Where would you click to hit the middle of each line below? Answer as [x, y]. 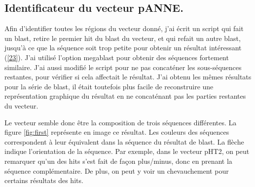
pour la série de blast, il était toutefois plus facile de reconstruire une [109, 86]
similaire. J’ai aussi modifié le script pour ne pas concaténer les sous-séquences [123, 67]
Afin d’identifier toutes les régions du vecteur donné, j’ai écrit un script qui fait [124, 28]
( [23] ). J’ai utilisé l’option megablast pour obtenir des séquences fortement [117, 57]
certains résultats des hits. [44, 180]
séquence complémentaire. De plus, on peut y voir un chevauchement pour [117, 170]
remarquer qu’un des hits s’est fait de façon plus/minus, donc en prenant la [118, 161]
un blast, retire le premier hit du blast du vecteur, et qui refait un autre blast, [123, 38]
